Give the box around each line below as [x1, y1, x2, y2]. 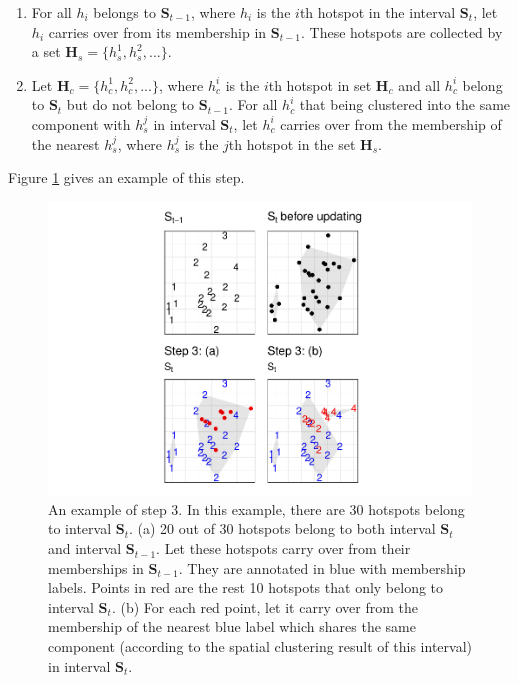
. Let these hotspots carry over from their [156, 538, 411, 559]
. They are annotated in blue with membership [178, 557, 466, 578]
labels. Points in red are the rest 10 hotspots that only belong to [48, 577, 444, 598]
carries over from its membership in [48, 21, 267, 42]
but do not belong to [66, 94, 195, 115]
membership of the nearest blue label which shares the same [48, 616, 416, 637]
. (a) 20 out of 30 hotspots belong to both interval [129, 518, 436, 539]
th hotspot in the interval [299, 2, 456, 22]
